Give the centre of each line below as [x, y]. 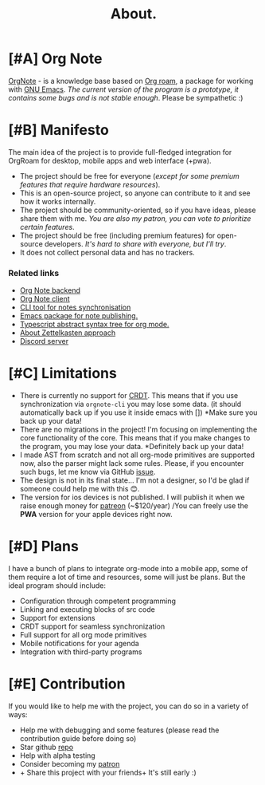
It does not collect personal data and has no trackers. [107, 252]
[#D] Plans [44, 546]
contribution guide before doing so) [78, 738]
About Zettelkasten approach [68, 333]
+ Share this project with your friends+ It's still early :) [108, 772]
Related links [34, 273]
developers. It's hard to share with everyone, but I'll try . [135, 243]
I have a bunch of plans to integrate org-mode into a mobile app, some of [128, 569]
